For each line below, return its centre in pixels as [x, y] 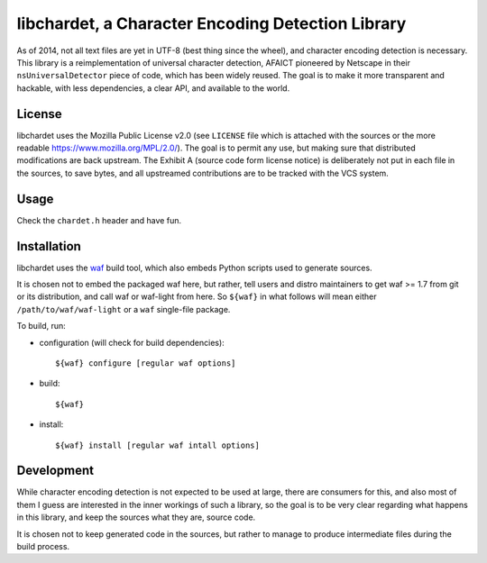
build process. [43, 546]
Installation [49, 246]
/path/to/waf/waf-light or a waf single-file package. [124, 309]
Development [55, 471]
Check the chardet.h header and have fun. [99, 220]
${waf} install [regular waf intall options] [158, 445]
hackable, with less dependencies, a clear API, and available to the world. [153, 88]
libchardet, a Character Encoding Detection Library [211, 23]
